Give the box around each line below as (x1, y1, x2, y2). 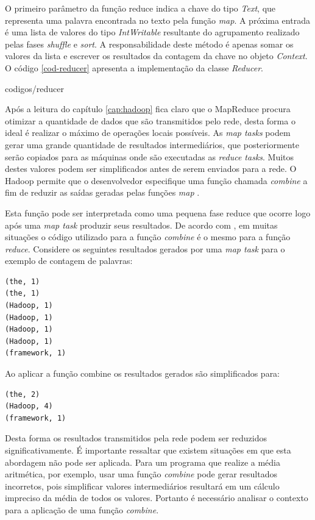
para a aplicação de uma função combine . (5, 503, 159, 516)
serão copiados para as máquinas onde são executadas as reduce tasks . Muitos (5, 150, 294, 163)
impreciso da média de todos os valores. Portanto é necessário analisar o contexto (5, 491, 308, 504)
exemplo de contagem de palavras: (5, 254, 133, 267)
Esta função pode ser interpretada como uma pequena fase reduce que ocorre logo (5, 206, 311, 219)
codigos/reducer (5, 82, 64, 94)
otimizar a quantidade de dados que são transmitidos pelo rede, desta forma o (5, 114, 296, 127)
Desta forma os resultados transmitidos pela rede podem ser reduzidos (5, 432, 267, 444)
